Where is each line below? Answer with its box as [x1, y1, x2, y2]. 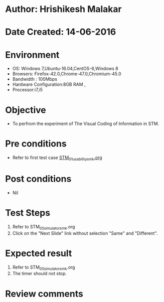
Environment [5, 49, 60, 60]
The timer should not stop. [12, 271, 67, 277]
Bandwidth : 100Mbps [12, 76, 57, 82]
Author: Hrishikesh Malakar [5, 3, 122, 15]
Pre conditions [5, 138, 67, 150]
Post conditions [5, 173, 72, 185]
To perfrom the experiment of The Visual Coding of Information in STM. [12, 121, 160, 127]
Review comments [5, 288, 83, 300]
